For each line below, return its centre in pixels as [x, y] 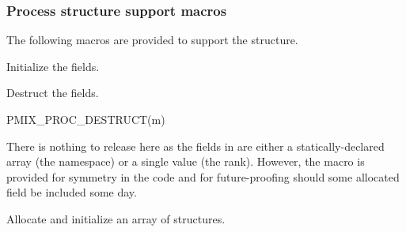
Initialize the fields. [53, 66]
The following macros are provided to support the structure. [152, 40]
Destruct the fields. [53, 93]
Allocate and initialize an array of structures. [116, 218]
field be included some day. [72, 192]
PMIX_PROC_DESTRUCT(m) [86, 119]
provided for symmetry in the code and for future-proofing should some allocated [203, 176]
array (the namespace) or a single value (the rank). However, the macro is [186, 161]
